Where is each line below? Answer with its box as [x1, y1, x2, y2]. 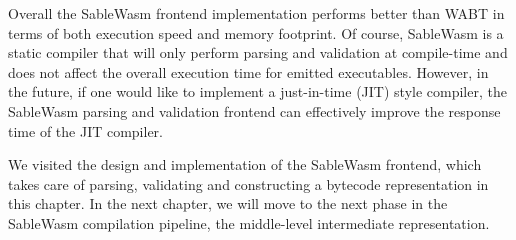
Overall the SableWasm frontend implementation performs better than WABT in [8, 3, 505, 23]
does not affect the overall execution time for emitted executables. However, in [8, 61, 489, 82]
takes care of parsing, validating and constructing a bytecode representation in [8, 173, 489, 194]
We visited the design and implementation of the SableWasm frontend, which [8, 154, 482, 175]
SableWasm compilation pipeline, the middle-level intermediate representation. [8, 212, 490, 233]
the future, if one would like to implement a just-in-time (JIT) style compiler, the [8, 81, 507, 102]
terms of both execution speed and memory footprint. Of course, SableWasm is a [8, 22, 504, 43]
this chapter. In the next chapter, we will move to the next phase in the [8, 193, 448, 214]
